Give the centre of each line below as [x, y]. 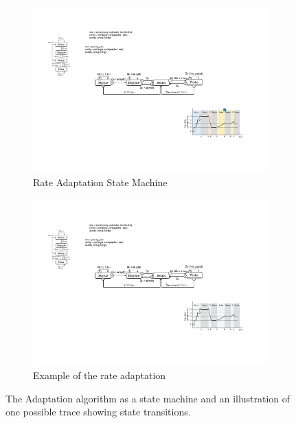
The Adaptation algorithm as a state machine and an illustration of [148, 398]
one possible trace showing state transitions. [98, 412]
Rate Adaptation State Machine [100, 182]
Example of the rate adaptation [100, 375]
